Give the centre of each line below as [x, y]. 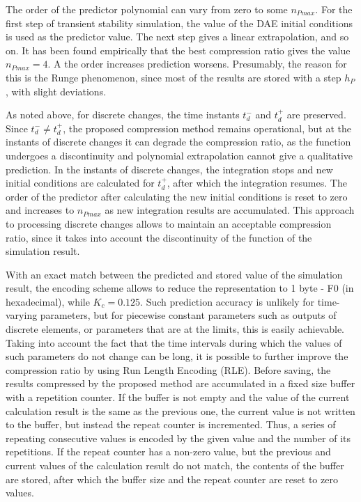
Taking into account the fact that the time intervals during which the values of [174, 342]
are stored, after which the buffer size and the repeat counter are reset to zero [172, 479]
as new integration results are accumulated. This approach [230, 210]
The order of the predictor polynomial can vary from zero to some [147, 9]
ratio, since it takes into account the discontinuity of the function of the [159, 237]
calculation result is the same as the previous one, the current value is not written [180, 410]
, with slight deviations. [56, 91]
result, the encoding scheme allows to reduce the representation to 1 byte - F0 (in [180, 288]
